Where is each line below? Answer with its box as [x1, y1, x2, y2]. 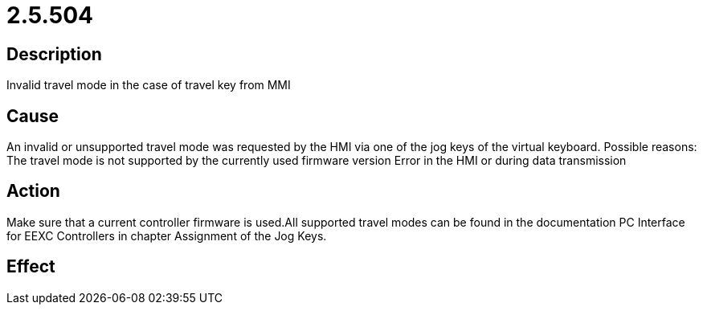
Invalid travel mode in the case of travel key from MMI [6, 78, 291, 92]
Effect [6, 256, 55, 277]
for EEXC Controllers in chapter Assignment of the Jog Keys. [6, 228, 327, 243]
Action [6, 181, 60, 202]
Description [6, 43, 102, 64]
